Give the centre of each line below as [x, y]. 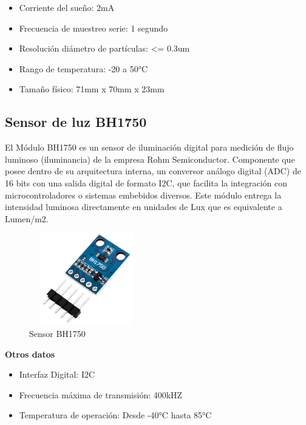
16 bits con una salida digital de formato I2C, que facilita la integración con [146, 182]
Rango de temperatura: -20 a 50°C [83, 68]
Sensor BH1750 [57, 334]
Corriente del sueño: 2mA [67, 7]
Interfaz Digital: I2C [57, 374]
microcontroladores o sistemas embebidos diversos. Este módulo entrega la [143, 195]
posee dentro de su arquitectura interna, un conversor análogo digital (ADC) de [153, 171]
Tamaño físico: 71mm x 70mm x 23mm [92, 89]
